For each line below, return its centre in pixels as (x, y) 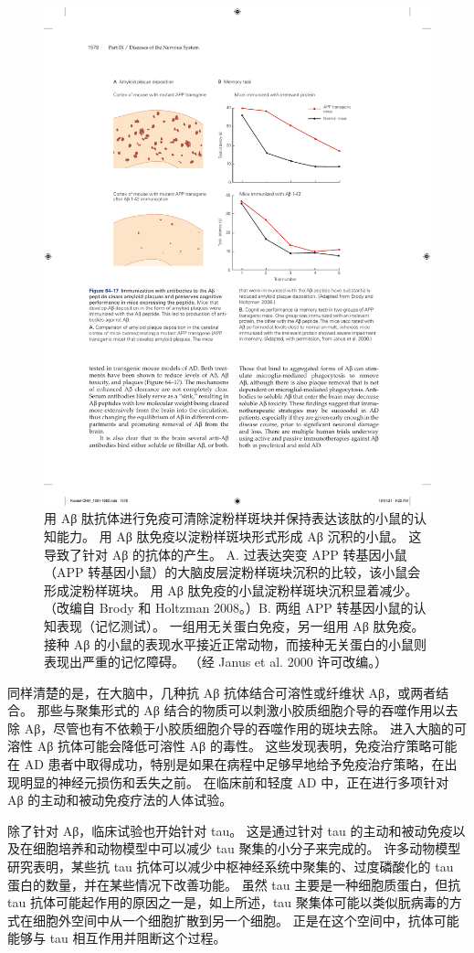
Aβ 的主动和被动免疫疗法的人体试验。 (120, 800)
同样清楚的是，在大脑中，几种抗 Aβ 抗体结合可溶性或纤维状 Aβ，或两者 (222, 692)
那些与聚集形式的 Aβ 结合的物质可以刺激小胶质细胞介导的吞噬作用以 (241, 710)
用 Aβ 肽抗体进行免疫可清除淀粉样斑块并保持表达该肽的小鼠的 (229, 518)
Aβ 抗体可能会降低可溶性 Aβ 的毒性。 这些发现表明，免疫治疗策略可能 (247, 746)
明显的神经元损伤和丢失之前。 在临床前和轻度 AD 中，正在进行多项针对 (234, 782)
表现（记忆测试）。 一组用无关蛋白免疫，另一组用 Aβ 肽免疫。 (240, 625)
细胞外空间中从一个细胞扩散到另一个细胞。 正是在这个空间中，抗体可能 (246, 920)
